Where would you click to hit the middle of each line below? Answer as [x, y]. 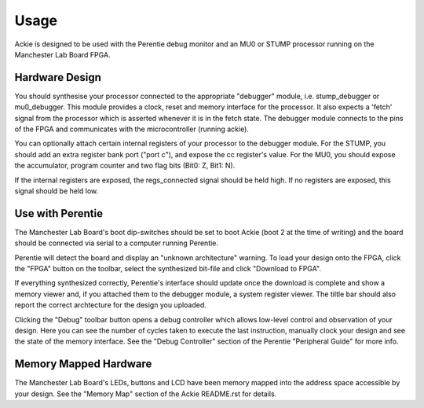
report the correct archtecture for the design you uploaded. [111, 305]
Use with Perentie [59, 213]
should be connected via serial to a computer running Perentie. [117, 243]
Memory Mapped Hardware [83, 364]
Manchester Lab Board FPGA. [62, 54]
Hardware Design [58, 77]
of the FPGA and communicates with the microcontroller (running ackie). [132, 129]
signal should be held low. [57, 191]
